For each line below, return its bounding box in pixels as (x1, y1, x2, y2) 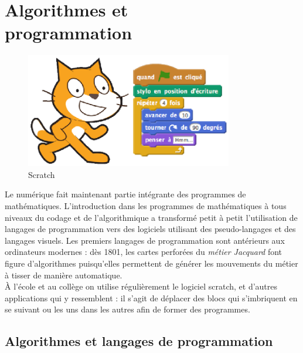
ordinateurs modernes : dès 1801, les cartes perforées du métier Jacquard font (5, 246, 282, 258)
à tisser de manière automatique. (5, 268, 122, 281)
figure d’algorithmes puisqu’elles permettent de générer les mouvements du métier (5, 257, 298, 270)
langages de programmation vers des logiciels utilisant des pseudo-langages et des (5, 223, 296, 235)
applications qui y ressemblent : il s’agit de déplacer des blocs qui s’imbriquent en (5, 291, 298, 304)
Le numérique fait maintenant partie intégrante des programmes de (5, 188, 246, 200)
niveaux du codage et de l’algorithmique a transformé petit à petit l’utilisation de (5, 211, 298, 223)
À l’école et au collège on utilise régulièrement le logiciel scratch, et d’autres (5, 280, 278, 293)
